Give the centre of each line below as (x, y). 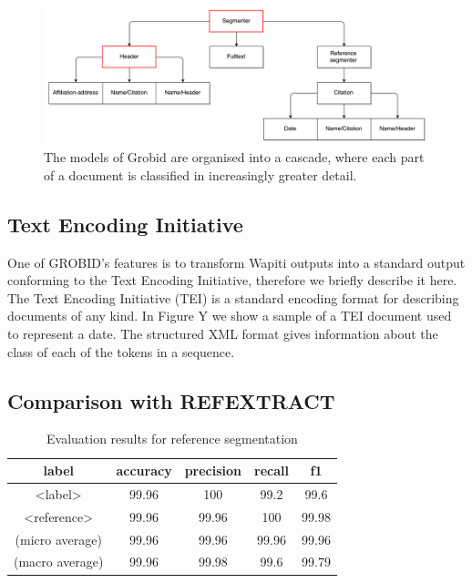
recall (272, 470)
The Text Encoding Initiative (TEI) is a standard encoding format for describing (233, 297)
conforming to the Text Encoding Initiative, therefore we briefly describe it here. (232, 280)
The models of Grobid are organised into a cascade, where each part (234, 157)
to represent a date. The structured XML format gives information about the (223, 334)
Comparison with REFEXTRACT (171, 400)
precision (213, 470)
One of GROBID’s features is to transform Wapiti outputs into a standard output (236, 262)
